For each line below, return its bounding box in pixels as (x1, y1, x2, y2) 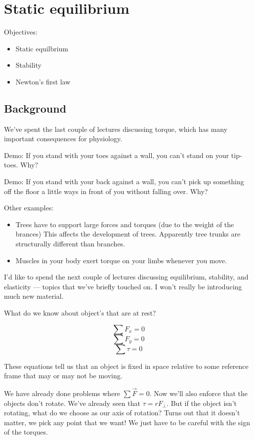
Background (4, 100, 67, 116)
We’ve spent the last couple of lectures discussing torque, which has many (4, 123, 228, 134)
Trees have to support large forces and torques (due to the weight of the (15, 219, 234, 229)
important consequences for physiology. (4, 133, 123, 144)
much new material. (4, 291, 64, 301)
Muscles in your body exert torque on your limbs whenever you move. (15, 255, 227, 265)
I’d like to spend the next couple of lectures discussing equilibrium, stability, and (4, 272, 249, 282)
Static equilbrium (15, 43, 69, 53)
